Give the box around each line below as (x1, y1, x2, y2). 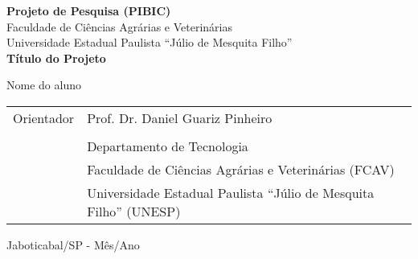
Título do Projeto (6, 49, 106, 66)
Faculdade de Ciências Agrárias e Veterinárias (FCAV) (87, 159, 395, 179)
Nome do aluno (6, 76, 81, 93)
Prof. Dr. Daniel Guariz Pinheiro (87, 108, 273, 127)
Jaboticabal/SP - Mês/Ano (6, 236, 140, 253)
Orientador (13, 108, 75, 127)
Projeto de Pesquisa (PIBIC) (6, 2, 171, 18)
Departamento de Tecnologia (87, 136, 248, 155)
